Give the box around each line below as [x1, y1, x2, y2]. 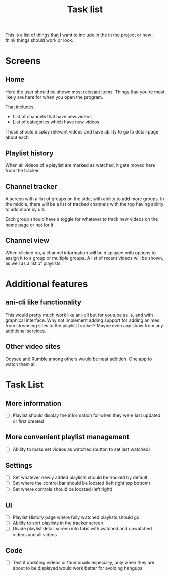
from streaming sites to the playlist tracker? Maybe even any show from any [5, 322, 163, 328]
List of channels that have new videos [12, 114, 92, 120]
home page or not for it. [5, 221, 55, 228]
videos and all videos [12, 531, 57, 538]
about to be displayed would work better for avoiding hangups [12, 565, 143, 571]
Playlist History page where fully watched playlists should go [12, 514, 140, 520]
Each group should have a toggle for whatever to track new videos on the [5, 216, 158, 222]
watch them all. [5, 361, 37, 367]
